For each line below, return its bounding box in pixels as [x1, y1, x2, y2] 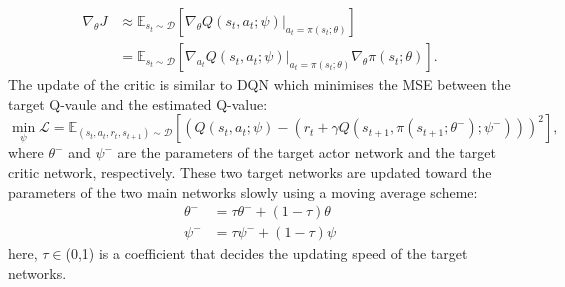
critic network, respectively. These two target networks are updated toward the [8, 162, 492, 183]
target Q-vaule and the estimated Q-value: [8, 93, 268, 114]
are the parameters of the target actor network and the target [117, 142, 496, 163]
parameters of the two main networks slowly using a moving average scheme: [8, 181, 478, 202]
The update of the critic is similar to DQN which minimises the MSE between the [8, 74, 511, 95]
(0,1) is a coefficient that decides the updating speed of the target [65, 243, 468, 264]
